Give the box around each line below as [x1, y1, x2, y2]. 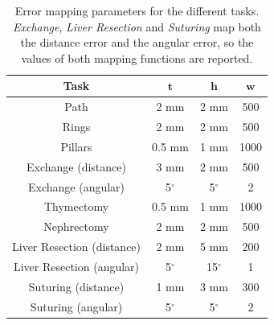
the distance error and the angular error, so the [20, 34, 254, 51]
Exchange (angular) [27, 178, 125, 195]
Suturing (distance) [28, 278, 125, 294]
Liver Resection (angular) [13, 257, 140, 274]
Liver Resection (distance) [12, 238, 141, 255]
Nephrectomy [43, 218, 109, 235]
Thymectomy [43, 198, 109, 215]
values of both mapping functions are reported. [21, 49, 253, 66]
